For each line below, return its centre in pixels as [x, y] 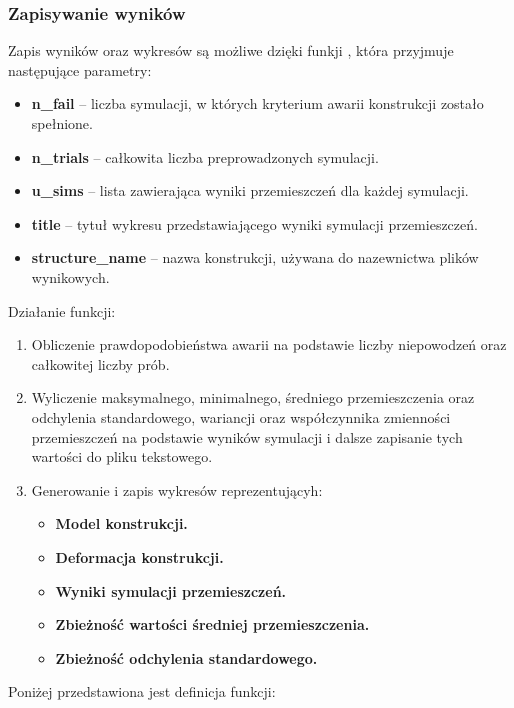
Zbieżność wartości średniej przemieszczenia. [212, 624]
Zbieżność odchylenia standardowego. [186, 657]
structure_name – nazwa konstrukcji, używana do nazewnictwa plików [255, 257]
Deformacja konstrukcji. [139, 556]
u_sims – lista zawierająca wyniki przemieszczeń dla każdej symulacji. [250, 190]
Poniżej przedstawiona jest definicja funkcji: [142, 691]
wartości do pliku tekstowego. [122, 456]
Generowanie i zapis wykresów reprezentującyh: [177, 489]
